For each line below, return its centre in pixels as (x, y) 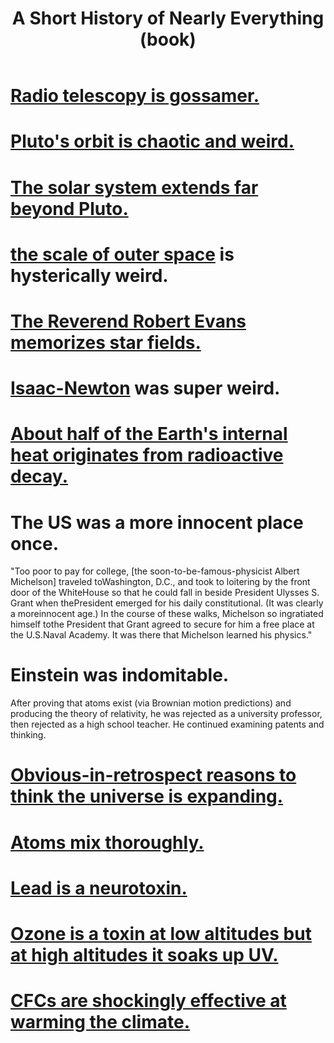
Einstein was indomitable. (120, 675)
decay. (39, 476)
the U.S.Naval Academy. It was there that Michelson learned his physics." (161, 635)
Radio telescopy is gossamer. (135, 96)
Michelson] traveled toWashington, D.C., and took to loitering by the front (160, 582)
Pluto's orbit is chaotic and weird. (152, 141)
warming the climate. (100, 1022)
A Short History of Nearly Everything (168, 18)
